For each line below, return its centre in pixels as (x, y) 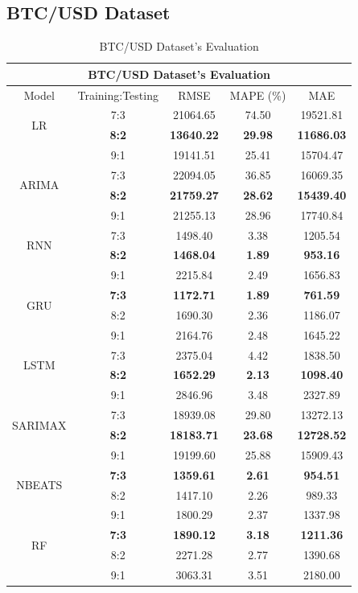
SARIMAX (39, 424)
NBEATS (39, 485)
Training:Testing (118, 95)
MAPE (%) (258, 95)
